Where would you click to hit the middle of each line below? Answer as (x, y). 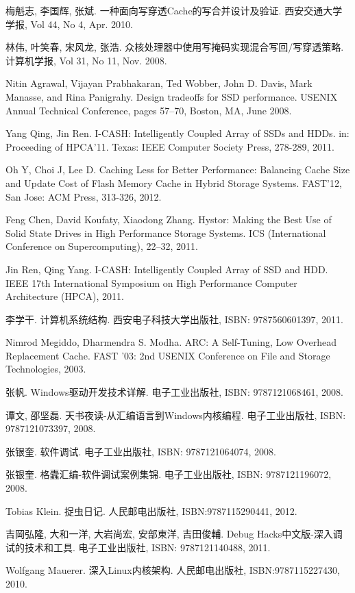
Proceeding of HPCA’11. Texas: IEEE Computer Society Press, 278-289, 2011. (170, 146)
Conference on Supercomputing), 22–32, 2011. (102, 246)
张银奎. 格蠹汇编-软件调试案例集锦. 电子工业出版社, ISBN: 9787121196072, (169, 474)
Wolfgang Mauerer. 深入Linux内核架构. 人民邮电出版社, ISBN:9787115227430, (173, 570)
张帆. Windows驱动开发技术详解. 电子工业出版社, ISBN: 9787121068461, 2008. (174, 392)
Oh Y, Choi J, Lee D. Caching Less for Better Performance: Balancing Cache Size (178, 169)
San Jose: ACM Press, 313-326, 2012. (84, 196)
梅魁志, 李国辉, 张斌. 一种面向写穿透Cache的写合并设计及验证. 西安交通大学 (174, 10)
